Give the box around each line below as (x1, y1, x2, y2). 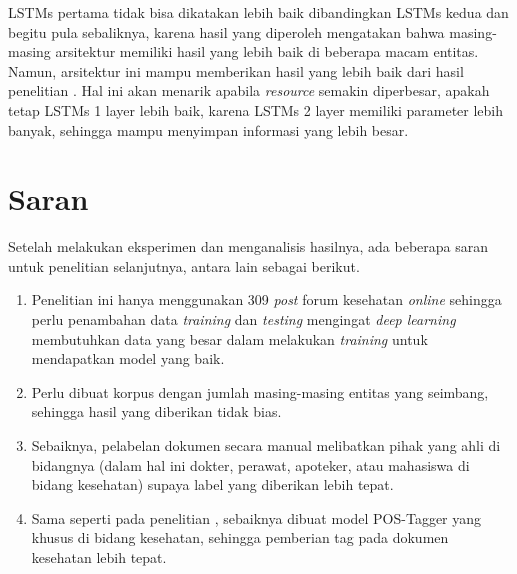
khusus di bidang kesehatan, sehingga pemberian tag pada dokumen (31, 527, 449, 548)
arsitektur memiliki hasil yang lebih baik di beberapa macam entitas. (55, 41, 479, 62)
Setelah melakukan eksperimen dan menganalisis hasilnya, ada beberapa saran (8, 236, 489, 257)
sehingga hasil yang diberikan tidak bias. (31, 401, 282, 422)
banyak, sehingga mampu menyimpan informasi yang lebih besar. (8, 119, 409, 140)
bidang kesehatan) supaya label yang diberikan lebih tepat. (31, 474, 394, 495)
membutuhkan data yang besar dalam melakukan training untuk (31, 328, 428, 349)
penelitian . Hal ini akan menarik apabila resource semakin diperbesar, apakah (8, 80, 490, 101)
